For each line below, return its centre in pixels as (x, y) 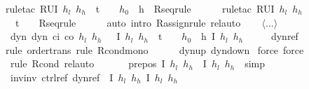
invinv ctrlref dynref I (62, 77)
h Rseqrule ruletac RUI (207, 8)
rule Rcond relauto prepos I (88, 63)
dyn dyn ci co (42, 36)
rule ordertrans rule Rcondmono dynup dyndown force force (155, 49)
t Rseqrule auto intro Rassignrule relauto (128, 22)
